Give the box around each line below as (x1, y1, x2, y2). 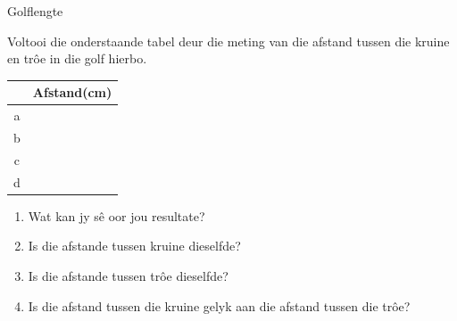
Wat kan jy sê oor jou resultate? (28, 206, 205, 225)
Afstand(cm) (32, 83, 112, 102)
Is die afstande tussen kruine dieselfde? (28, 236, 241, 255)
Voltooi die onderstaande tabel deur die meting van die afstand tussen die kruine (7, 31, 450, 50)
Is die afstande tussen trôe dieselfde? (28, 266, 228, 284)
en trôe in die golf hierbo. (7, 49, 147, 68)
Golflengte (7, 2, 63, 20)
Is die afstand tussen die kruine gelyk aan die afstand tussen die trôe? (28, 296, 411, 315)
